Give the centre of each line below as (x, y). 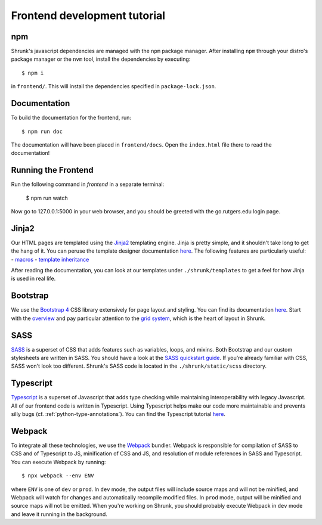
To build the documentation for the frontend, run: (71, 118)
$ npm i (33, 73)
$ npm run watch (47, 198)
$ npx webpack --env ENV (58, 476)
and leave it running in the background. (59, 514)
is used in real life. (33, 279)
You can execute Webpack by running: (58, 462)
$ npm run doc (42, 131)
